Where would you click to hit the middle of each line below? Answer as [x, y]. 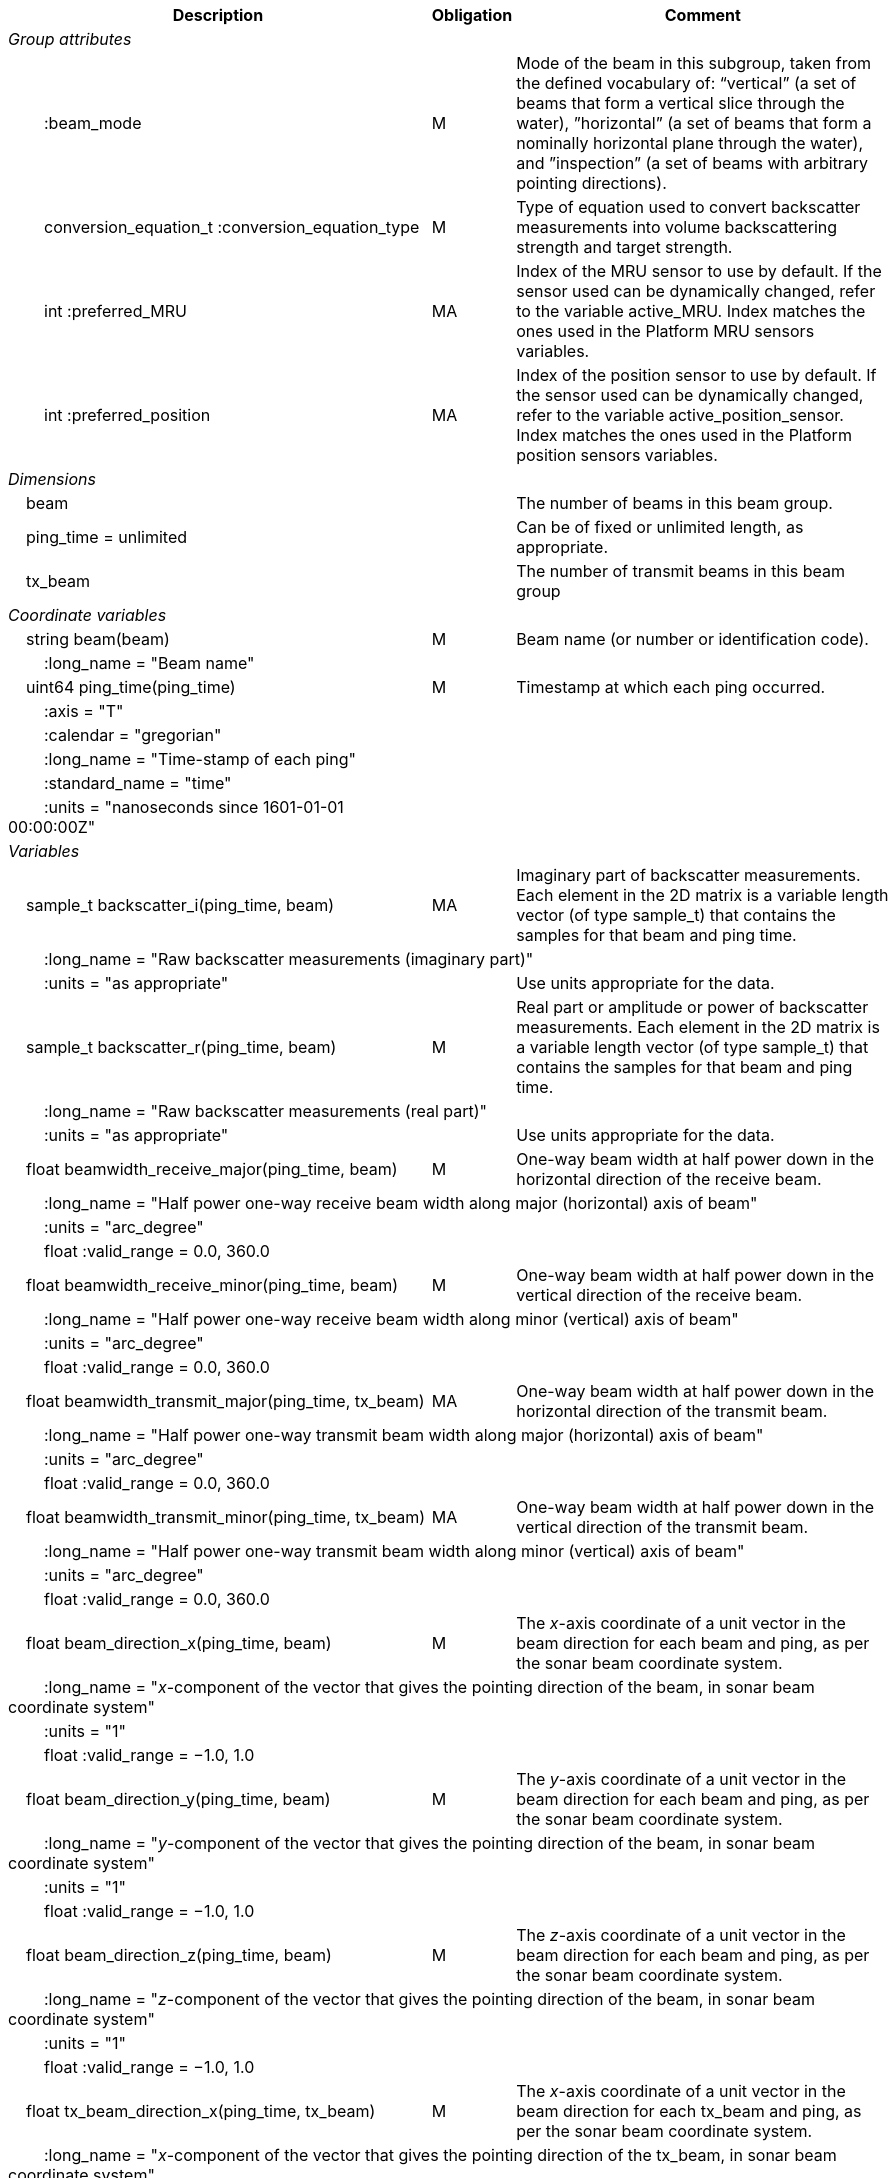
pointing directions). [591, 183]
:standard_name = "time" [138, 783]
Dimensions [52, 479]
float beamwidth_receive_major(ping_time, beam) [212, 1169]
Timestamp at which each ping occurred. [671, 687]
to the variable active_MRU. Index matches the [691, 311]
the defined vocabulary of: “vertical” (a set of [686, 83]
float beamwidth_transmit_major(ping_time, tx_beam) [225, 1401]
